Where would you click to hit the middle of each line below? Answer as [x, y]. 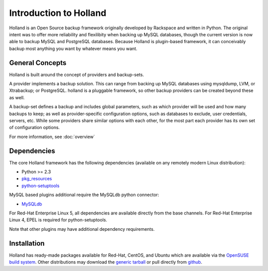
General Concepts [38, 63]
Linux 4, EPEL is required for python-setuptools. [58, 220]
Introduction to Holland [58, 13]
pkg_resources [37, 179]
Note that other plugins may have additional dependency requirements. [82, 229]
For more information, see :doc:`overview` [52, 136]
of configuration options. [34, 128]
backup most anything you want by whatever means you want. [73, 48]
